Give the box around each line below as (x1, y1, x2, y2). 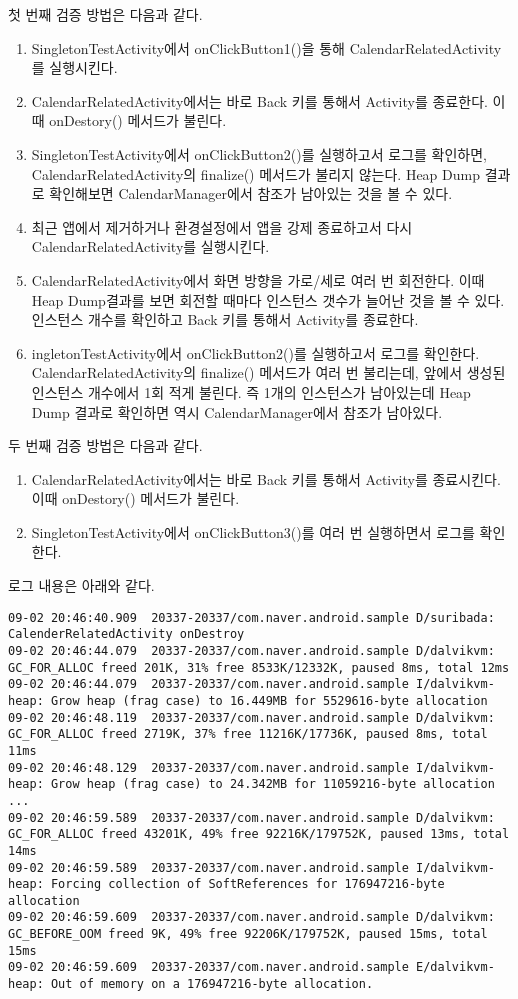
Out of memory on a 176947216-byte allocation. (50, 977, 374, 992)
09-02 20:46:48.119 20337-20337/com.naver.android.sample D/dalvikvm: (8, 710, 495, 725)
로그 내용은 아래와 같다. (8, 575, 155, 596)
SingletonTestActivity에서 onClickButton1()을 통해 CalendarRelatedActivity (31, 37, 502, 58)
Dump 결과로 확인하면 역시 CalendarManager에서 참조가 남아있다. (31, 401, 443, 422)
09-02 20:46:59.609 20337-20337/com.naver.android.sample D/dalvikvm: (8, 910, 495, 925)
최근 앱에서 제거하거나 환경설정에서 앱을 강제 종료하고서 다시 (31, 216, 413, 237)
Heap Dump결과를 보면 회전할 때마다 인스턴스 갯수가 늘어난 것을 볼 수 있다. (31, 289, 505, 310)
